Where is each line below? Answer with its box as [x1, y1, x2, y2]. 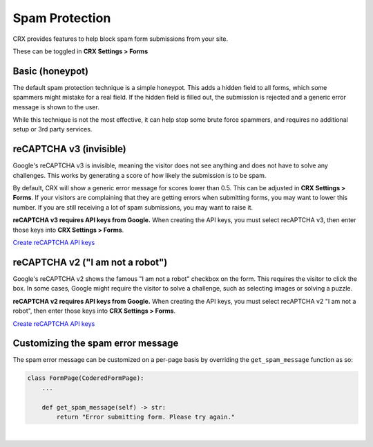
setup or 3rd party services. [12, 125, 93, 134]
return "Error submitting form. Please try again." [56, 412, 236, 421]
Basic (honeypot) [12, 65, 89, 77]
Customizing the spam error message [12, 338, 179, 349]
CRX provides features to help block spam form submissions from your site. [12, 35, 228, 43]
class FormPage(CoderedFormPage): [27, 374, 144, 382]
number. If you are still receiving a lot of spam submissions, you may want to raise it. [12, 203, 254, 211]
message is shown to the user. [12, 102, 99, 111]
